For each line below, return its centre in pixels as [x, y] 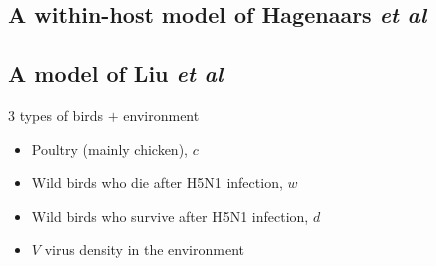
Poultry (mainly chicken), [109, 148]
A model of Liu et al [116, 73]
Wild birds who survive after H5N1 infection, [170, 215]
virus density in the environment [144, 249]
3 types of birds [56, 114]
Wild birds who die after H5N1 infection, [157, 182]
